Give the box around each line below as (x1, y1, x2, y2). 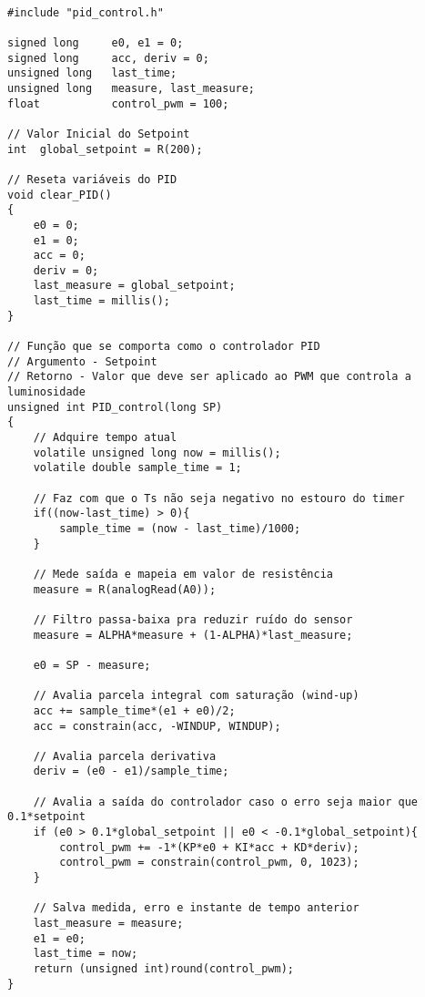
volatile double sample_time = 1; (33, 461, 242, 475)
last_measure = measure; (33, 917, 184, 930)
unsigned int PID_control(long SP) (7, 400, 223, 414)
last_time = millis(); (33, 294, 170, 308)
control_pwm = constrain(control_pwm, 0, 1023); (59, 856, 359, 869)
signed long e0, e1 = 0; (7, 36, 184, 49)
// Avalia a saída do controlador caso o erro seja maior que (33, 795, 419, 808)
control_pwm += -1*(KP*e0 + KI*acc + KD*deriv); (59, 840, 359, 854)
